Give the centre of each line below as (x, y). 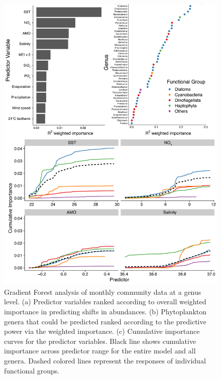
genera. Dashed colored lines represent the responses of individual (105, 360)
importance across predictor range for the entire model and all (100, 351)
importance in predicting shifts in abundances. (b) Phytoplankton (105, 311)
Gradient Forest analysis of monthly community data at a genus (103, 292)
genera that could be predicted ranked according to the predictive (105, 321)
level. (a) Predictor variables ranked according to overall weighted (105, 302)
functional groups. (32, 370)
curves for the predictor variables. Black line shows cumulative (100, 341)
